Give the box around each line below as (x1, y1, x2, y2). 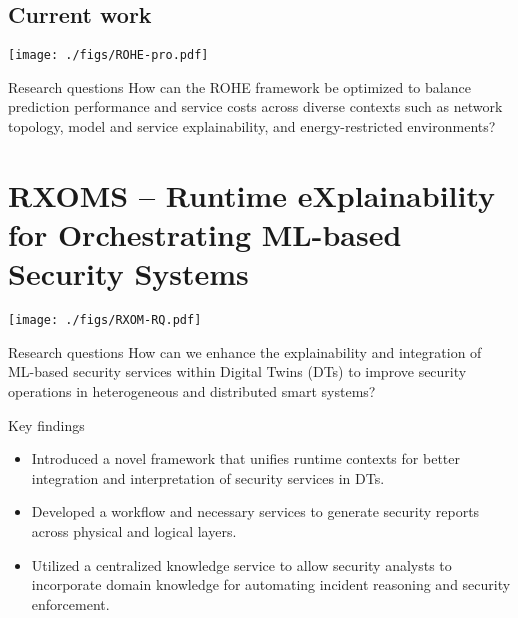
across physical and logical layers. (31, 520, 237, 541)
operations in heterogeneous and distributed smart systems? (8, 380, 376, 401)
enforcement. (31, 593, 110, 614)
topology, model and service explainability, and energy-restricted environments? (8, 116, 496, 137)
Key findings (8, 414, 85, 435)
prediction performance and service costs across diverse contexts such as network (8, 96, 503, 117)
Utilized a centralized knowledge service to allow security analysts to (31, 554, 452, 575)
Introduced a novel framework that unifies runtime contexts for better (31, 448, 460, 469)
